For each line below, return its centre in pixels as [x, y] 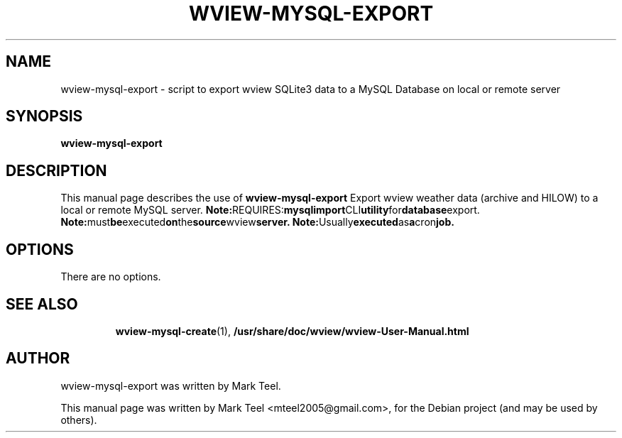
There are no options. [111, 277]
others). [79, 420]
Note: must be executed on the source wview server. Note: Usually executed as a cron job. [257, 222]
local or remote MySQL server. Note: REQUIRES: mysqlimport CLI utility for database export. [270, 210]
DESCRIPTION [56, 170]
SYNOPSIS [44, 116]
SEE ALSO [42, 304]
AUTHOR [38, 358]
